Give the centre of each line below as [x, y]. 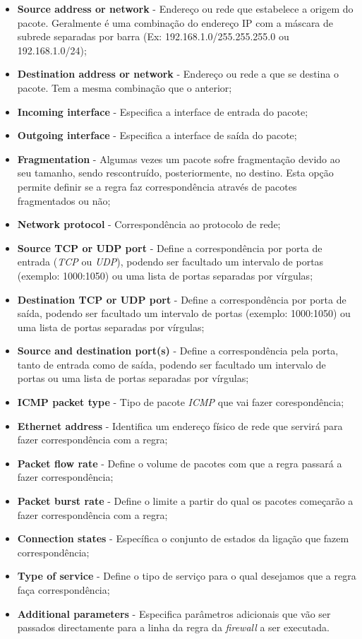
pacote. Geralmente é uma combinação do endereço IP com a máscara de [175, 22]
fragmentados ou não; [64, 200]
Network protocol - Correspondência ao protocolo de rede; [149, 224]
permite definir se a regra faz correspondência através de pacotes [157, 186]
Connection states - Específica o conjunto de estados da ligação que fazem [183, 538]
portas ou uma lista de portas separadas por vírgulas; [133, 378]
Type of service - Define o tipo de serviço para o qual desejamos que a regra [187, 576]
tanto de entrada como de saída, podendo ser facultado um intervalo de [171, 364]
